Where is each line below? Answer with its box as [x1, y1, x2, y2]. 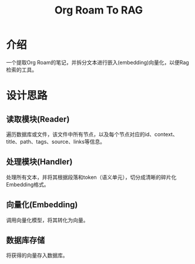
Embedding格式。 [6, 181, 49, 188]
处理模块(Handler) [6, 157, 73, 167]
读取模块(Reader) [6, 114, 70, 124]
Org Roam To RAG [55, 4, 143, 17]
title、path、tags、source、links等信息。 [6, 138, 106, 145]
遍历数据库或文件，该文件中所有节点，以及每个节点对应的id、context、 [6, 130, 178, 138]
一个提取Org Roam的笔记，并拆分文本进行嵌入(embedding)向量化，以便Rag [6, 59, 189, 66]
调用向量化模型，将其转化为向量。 [6, 216, 89, 224]
